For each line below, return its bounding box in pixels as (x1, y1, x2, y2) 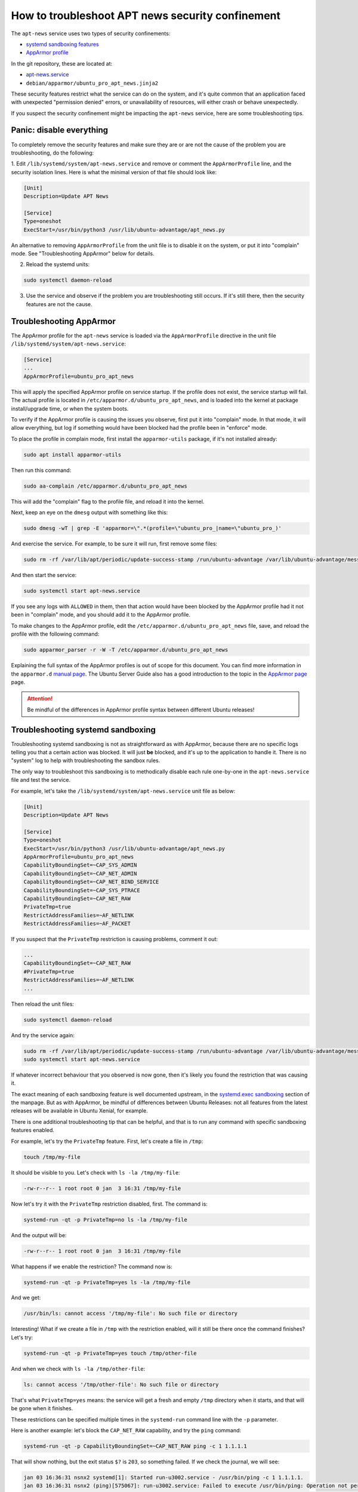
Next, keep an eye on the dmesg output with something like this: (11, 509, 168, 516)
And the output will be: (11, 1231, 67, 1238)
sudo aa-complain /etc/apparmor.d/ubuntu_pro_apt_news (23, 482, 187, 489)
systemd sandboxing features (26, 41, 99, 48)
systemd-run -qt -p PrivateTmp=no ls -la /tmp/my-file (23, 1216, 187, 1223)
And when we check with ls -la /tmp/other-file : (11, 1365, 146, 1372)
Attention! (27, 695, 53, 702)
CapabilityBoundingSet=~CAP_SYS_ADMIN (23, 862, 137, 868)
